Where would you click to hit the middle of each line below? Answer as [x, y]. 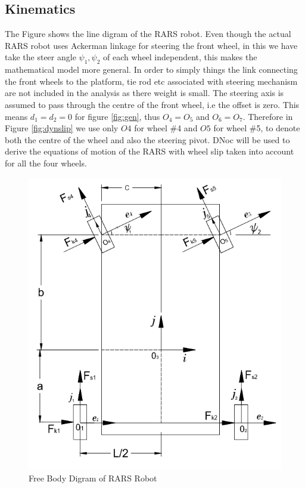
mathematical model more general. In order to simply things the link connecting [151, 70]
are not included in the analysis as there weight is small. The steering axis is [144, 93]
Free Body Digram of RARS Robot [93, 478]
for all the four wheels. [46, 163]
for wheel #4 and [166, 128]
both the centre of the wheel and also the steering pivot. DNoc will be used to [147, 139]
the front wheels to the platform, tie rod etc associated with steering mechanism [151, 81]
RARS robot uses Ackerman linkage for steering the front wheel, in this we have [151, 45]
